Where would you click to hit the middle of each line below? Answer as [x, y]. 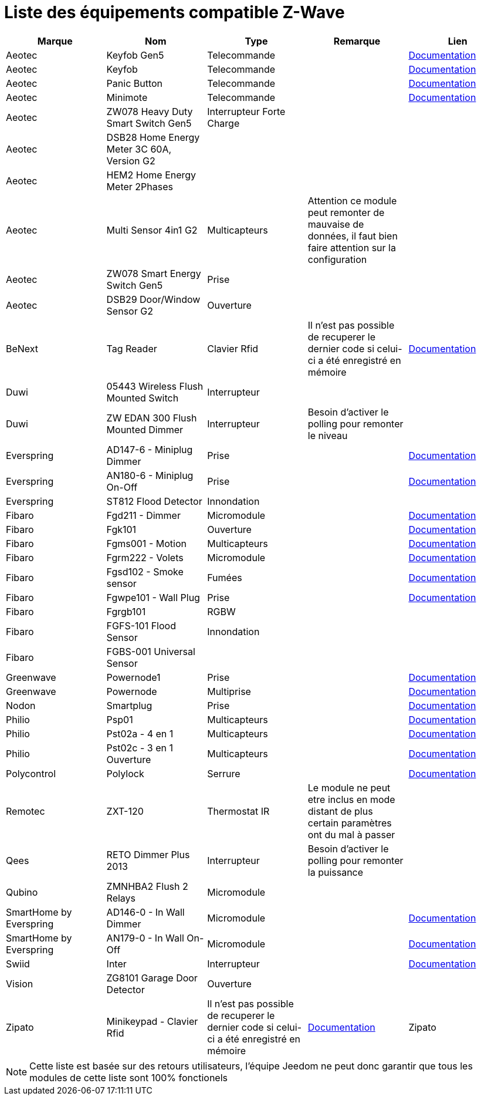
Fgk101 [121, 529]
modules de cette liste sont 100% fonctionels [128, 1077]
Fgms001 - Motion [146, 543]
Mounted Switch [143, 398]
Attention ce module [352, 200]
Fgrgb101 [126, 611]
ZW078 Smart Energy [154, 273]
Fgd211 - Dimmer [143, 515]
